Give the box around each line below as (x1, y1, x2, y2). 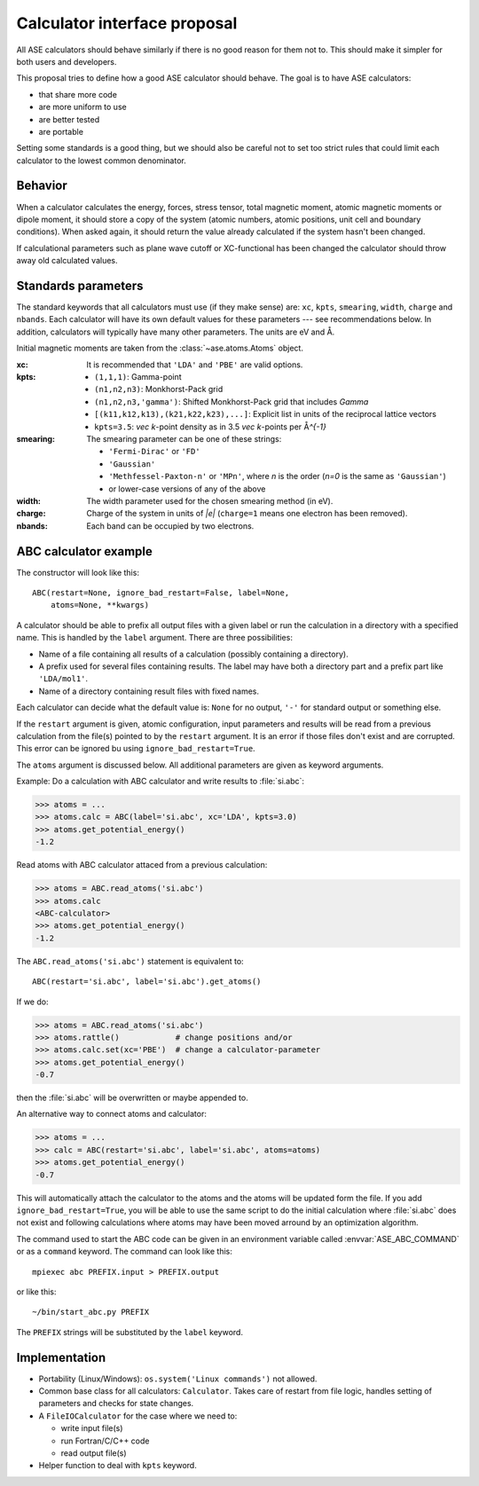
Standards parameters (16, 278, 144, 293)
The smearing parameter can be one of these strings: (86, 433, 282, 444)
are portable (38, 126, 84, 137)
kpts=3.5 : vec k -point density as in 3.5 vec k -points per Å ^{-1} (94, 421, 327, 432)
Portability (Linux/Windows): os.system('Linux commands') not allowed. (38, 1373, 318, 1384)
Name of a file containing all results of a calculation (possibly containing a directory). (38, 649, 349, 659)
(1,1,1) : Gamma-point (94, 372, 182, 381)
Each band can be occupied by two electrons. (86, 520, 255, 531)
